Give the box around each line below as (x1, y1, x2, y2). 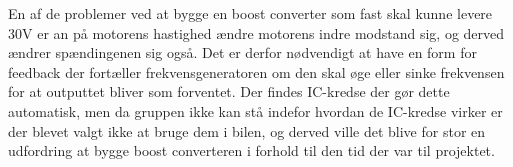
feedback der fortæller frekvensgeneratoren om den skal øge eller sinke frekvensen (8, 61, 505, 82)
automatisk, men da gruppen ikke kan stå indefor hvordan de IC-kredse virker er (8, 100, 503, 121)
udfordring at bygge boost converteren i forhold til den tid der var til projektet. (8, 140, 495, 161)
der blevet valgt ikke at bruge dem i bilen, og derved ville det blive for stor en (8, 120, 486, 141)
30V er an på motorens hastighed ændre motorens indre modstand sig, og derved (8, 22, 505, 43)
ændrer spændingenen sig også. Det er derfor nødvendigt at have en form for (8, 42, 477, 63)
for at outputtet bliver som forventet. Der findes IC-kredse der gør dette (8, 81, 450, 102)
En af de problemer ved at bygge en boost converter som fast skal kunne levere (8, 3, 493, 23)
